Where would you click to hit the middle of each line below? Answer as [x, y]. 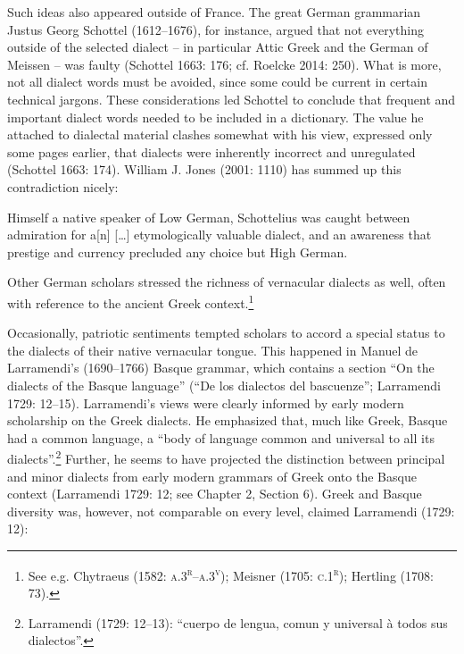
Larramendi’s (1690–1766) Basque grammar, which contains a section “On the [221, 368]
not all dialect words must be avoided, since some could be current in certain [217, 82]
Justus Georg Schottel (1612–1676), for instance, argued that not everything [215, 29]
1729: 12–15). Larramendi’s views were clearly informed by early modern [206, 402]
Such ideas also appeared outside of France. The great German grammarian [214, 12]
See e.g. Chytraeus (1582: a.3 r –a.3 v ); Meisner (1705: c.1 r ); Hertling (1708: [231, 574]
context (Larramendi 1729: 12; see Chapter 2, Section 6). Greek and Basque [215, 494]
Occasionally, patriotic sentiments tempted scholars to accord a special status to [226, 333]
